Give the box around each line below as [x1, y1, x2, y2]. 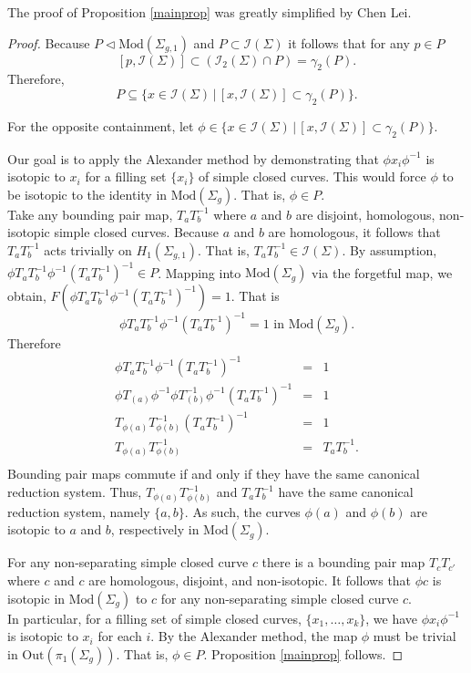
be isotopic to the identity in [7, 184, 168, 203]
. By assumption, [342, 240, 437, 259]
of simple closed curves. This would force [199, 167, 426, 186]
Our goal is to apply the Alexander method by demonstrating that [7, 149, 379, 168]
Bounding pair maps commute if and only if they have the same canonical [7, 464, 420, 483]
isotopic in [7, 588, 66, 607]
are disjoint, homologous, [295, 204, 435, 223]
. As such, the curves [184, 502, 301, 521]
